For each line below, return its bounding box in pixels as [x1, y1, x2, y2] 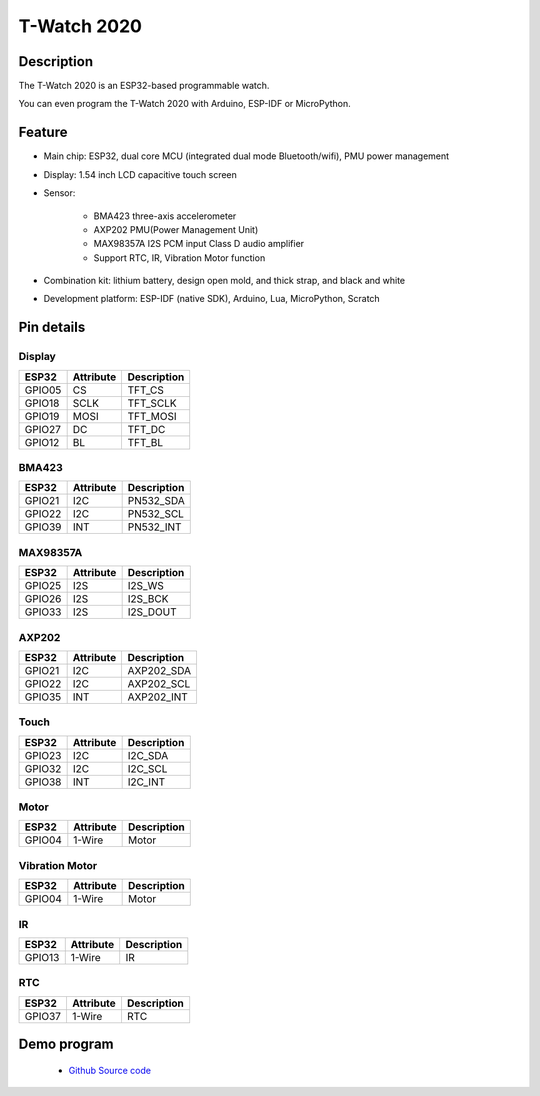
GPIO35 [24, 690, 62, 704]
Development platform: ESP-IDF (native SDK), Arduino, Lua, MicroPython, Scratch [43, 293, 380, 305]
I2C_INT [127, 775, 166, 789]
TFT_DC [127, 422, 166, 436]
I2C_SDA [127, 748, 169, 762]
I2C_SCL [127, 761, 168, 775]
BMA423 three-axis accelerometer [93, 210, 237, 222]
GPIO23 [24, 748, 62, 762]
